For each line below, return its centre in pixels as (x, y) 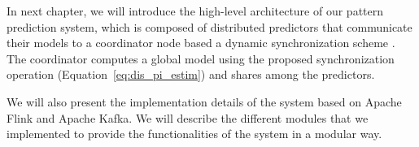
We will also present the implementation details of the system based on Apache (204, 101)
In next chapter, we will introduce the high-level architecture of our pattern (195, 11)
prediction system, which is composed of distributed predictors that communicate (209, 26)
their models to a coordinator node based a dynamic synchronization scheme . (201, 43)
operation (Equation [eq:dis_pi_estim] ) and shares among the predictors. (191, 74)
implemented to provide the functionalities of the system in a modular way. (194, 134)
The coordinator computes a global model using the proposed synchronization (201, 58)
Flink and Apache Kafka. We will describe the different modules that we (188, 117)
